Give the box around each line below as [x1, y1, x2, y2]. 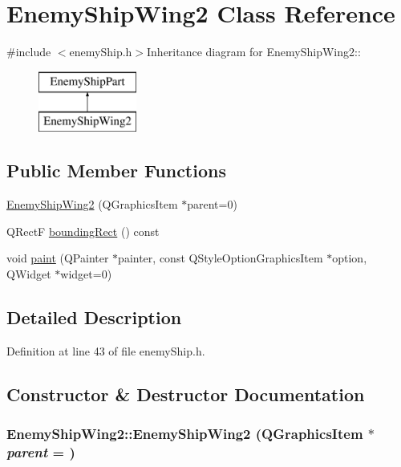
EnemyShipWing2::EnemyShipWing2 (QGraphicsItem [6, 423, 363, 443]
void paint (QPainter [6, 250, 109, 266]
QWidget [6, 265, 51, 282]
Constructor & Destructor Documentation [6, 381, 365, 406]
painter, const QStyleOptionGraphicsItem [118, 250, 323, 266]
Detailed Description [6, 304, 182, 329]
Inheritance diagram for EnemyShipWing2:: [147, 43, 361, 60]
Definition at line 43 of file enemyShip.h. [6, 342, 205, 359]
